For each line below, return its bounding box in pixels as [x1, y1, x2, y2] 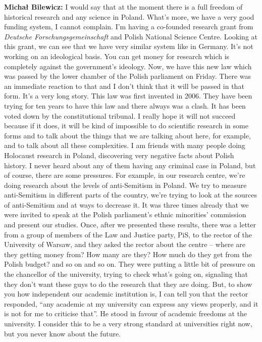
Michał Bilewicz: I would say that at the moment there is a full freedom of [4, 2, 243, 12]
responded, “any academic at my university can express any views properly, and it [4, 298, 258, 309]
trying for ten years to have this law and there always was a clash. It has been [4, 100, 246, 111]
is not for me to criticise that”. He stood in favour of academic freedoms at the [4, 308, 247, 319]
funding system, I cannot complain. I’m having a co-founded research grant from [4, 21, 253, 32]
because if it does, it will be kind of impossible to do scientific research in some [4, 120, 248, 131]
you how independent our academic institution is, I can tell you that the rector [4, 288, 248, 299]
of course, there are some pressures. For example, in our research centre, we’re [4, 170, 245, 180]
